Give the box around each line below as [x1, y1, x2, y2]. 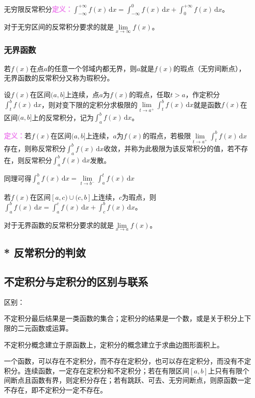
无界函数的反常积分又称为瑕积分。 [4, 73, 114, 83]
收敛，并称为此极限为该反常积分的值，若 [103, 143, 234, 153]
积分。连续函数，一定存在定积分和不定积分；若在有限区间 [4, 365, 189, 375]
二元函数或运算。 [17, 322, 73, 333]
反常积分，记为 [46, 112, 94, 122]
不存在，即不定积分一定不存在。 [4, 384, 107, 395]
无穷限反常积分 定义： [4, 3, 73, 14]
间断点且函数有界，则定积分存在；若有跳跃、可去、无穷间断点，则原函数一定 [4, 375, 251, 385]
